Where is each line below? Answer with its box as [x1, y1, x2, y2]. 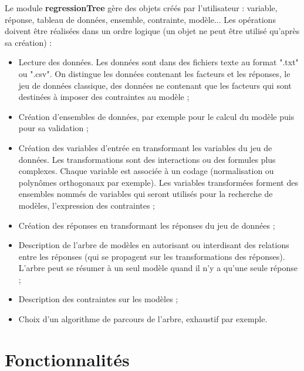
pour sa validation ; [18, 122, 89, 134]
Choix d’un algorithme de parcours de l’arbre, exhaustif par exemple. [18, 313, 268, 325]
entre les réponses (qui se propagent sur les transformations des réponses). [18, 250, 285, 262]
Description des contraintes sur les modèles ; [18, 293, 178, 305]
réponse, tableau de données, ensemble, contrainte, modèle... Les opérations [5, 13, 276, 25]
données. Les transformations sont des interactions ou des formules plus [18, 153, 276, 165]
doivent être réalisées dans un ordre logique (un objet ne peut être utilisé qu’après [5, 25, 300, 37]
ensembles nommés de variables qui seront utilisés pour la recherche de [18, 188, 273, 200]
